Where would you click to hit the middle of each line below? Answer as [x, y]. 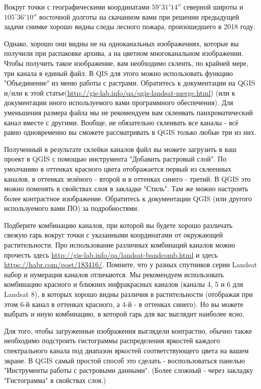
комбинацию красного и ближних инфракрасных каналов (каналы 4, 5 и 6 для [124, 284]
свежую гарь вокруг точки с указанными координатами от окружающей [113, 235]
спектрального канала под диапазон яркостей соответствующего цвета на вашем [126, 350]
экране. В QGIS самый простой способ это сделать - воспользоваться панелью [124, 360]
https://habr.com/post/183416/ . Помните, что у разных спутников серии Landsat [130, 264]
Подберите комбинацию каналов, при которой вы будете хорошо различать [118, 225]
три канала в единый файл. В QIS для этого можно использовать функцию [118, 73]
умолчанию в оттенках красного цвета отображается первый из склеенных [118, 168]
